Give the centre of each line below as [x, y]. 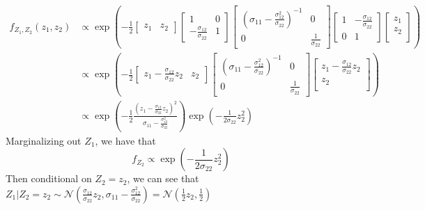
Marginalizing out [44, 140]
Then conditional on [49, 178]
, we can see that [163, 178]
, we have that [125, 140]
